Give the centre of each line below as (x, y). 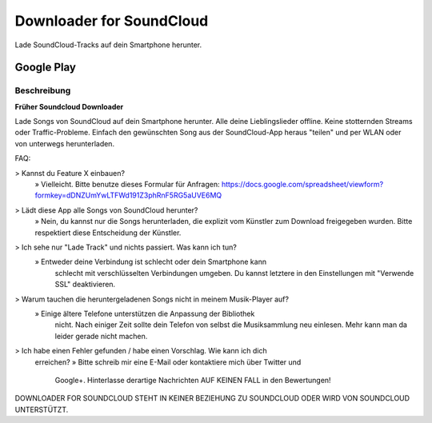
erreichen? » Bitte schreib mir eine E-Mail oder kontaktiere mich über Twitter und (168, 362)
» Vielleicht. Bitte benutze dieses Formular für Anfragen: (127, 185)
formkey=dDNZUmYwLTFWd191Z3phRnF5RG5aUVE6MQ (128, 195)
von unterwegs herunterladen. (65, 143)
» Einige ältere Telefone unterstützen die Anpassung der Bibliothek (145, 313)
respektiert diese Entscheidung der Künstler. (108, 233)
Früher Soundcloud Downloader (69, 106)
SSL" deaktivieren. (85, 285)
